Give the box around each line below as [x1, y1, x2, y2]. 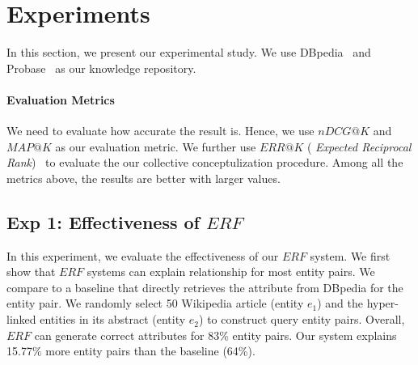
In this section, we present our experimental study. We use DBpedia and [6, 44, 371, 61]
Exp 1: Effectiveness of [6, 209, 200, 234]
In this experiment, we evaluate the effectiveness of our [6, 247, 279, 264]
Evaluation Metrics [6, 91, 115, 108]
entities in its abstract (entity [40, 311, 186, 328]
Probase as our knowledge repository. [6, 59, 196, 76]
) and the [317, 295, 363, 312]
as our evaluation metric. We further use [55, 138, 256, 155]
